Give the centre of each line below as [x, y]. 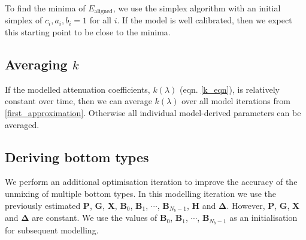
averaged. [22, 124]
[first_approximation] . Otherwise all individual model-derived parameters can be [153, 113]
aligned [104, 12]
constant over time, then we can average [78, 101]
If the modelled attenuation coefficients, [78, 89]
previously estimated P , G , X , [61, 205]
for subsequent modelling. [52, 230]
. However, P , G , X [263, 205]
